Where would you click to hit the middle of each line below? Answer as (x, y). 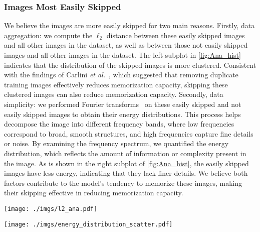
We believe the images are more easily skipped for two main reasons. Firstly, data (129, 25)
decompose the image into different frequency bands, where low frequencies (119, 124)
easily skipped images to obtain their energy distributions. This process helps (122, 114)
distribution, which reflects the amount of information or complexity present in (125, 153)
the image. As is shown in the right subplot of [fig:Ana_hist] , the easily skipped (126, 163)
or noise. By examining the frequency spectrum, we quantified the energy (116, 143)
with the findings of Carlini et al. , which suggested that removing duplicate (121, 75)
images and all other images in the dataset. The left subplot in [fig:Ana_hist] (122, 55)
